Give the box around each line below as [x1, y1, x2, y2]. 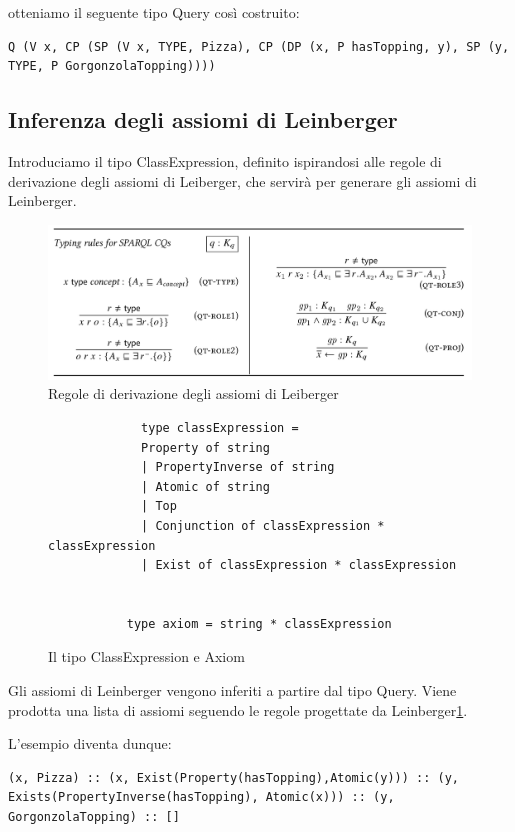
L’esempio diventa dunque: [8, 733, 172, 754]
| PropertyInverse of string [141, 460, 335, 475]
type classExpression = [141, 420, 299, 435]
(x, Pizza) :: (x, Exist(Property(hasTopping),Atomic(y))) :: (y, [8, 770, 460, 785]
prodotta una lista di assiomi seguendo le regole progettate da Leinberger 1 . [8, 699, 468, 720]
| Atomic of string [141, 479, 270, 494]
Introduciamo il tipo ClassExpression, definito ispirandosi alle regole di [8, 150, 442, 171]
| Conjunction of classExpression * [141, 518, 385, 533]
